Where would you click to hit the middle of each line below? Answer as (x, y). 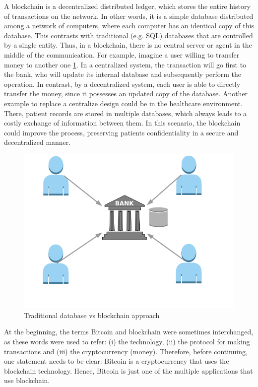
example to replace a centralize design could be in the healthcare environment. (123, 103)
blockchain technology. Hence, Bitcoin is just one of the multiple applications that (129, 370)
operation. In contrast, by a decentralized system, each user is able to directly (122, 84)
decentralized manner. (37, 142)
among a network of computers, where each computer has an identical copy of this (129, 26)
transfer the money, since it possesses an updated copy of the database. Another (126, 94)
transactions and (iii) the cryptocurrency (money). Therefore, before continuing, (126, 351)
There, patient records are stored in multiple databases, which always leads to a (126, 113)
